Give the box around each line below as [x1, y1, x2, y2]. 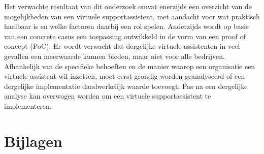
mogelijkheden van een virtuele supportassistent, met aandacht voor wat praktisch [4, 11, 260, 21]
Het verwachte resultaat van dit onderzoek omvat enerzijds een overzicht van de [4, 1, 252, 11]
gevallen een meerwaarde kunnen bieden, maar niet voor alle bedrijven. [4, 50, 225, 61]
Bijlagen [4, 130, 62, 151]
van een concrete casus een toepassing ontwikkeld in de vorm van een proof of [4, 30, 246, 41]
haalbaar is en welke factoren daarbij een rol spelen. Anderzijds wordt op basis [4, 21, 249, 32]
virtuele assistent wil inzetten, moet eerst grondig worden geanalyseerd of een [4, 71, 245, 81]
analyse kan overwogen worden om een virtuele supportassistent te [4, 90, 211, 101]
